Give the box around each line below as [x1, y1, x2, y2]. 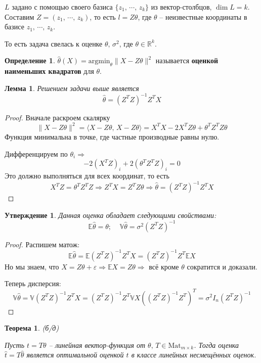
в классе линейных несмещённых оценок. [131, 349, 256, 360]
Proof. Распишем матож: [5, 239, 80, 249]
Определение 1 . [5, 55, 55, 66]
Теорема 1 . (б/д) [5, 323, 59, 333]
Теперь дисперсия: [5, 278, 61, 289]
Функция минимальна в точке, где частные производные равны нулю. [5, 131, 220, 142]
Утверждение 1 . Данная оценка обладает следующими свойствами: [5, 209, 216, 220]
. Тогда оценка [194, 339, 239, 350]
